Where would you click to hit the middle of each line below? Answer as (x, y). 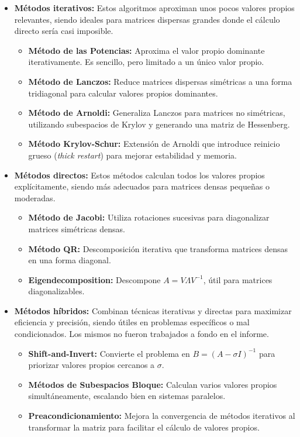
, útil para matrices (238, 279)
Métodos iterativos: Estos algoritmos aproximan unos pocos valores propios (154, 8)
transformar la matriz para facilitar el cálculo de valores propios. (144, 427)
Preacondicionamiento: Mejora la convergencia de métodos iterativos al (162, 416)
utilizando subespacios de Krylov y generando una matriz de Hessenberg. (159, 124)
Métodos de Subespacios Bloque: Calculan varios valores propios (153, 384)
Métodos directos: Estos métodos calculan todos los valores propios (139, 175)
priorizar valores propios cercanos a (92, 365)
